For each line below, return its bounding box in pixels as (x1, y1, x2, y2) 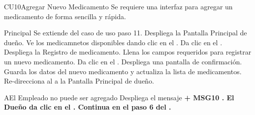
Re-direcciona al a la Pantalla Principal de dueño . (4, 76, 154, 86)
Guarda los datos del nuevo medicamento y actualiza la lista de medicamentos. (4, 66, 242, 76)
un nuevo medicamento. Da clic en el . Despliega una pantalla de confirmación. (4, 56, 242, 66)
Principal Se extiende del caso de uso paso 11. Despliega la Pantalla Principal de (4, 28, 247, 38)
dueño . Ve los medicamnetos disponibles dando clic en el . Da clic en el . (4, 37, 223, 47)
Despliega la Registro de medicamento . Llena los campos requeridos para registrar (4, 47, 252, 57)
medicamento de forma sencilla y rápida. (4, 11, 126, 21)
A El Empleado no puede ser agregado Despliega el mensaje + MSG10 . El (4, 92, 234, 102)
